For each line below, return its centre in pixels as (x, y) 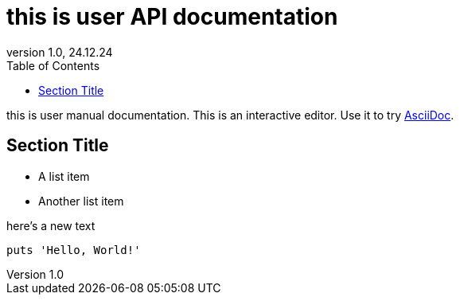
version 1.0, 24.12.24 (60, 52)
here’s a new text (51, 225)
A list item (64, 176)
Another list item (81, 201)
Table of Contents (53, 65)
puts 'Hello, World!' (74, 250)
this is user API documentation (172, 17)
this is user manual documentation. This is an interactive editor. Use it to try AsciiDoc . (230, 115)
